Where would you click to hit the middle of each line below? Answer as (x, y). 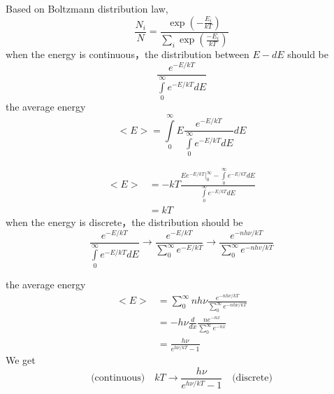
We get (21, 360)
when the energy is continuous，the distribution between (128, 54)
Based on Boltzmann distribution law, (87, 8)
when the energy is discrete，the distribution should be (124, 221)
